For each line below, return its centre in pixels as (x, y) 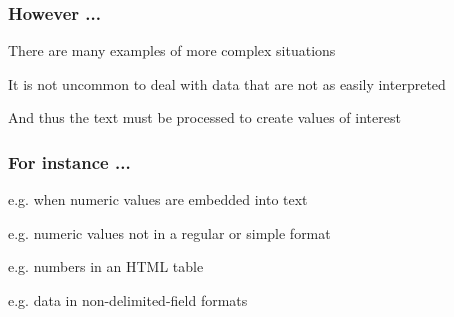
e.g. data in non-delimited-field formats (128, 300)
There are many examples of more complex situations (172, 50)
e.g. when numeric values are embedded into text (158, 199)
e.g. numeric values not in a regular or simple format (169, 232)
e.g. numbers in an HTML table (106, 266)
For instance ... (69, 161)
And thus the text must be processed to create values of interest (204, 117)
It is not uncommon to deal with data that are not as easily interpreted (227, 83)
